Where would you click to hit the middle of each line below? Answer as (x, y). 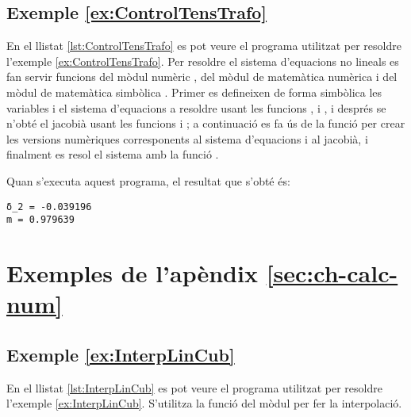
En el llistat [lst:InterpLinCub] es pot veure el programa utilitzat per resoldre (194, 387)
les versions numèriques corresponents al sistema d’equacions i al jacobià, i (187, 138)
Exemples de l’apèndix (132, 273)
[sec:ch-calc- (332, 273)
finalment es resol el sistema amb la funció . (113, 154)
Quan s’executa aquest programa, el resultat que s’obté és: (148, 180)
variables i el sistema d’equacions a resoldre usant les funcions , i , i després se (196, 107)
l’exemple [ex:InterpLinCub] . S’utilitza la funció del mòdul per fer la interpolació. (204, 403)
